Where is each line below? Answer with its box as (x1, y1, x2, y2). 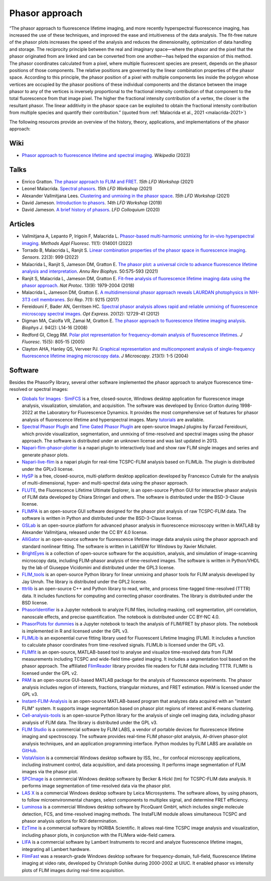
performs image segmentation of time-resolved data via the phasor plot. (22, 783, 172, 789)
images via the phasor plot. (22, 769, 78, 775)
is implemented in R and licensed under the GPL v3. (22, 628, 129, 634)
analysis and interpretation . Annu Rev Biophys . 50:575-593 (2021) (22, 268, 158, 274)
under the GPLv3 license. (22, 466, 74, 472)
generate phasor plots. (22, 452, 69, 458)
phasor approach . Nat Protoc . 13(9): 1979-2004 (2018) (22, 282, 135, 289)
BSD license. (22, 599, 48, 606)
